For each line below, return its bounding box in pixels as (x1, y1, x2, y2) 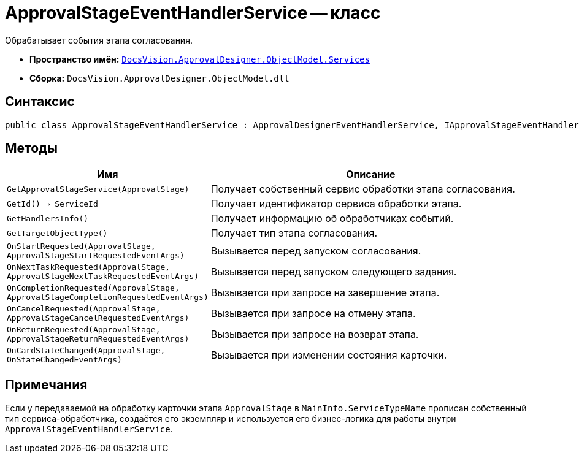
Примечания (5, 376, 88, 392)
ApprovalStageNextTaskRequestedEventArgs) (7, 272, 199, 281)
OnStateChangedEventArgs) (7, 355, 122, 365)
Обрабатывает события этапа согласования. (5, 34, 193, 45)
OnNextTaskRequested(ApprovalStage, (7, 262, 171, 272)
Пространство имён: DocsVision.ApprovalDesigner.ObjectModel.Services (29, 53, 370, 64)
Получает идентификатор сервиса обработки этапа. (210, 197, 462, 210)
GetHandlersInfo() (7, 213, 89, 223)
